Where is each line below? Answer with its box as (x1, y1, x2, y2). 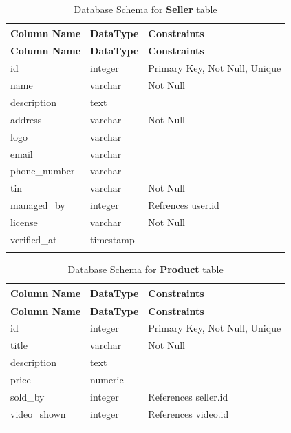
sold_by (10, 389, 45, 403)
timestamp (90, 232, 135, 246)
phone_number (10, 163, 75, 178)
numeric (90, 372, 124, 386)
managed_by (10, 198, 65, 212)
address (10, 112, 42, 126)
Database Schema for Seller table (74, 2, 217, 16)
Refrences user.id (148, 198, 219, 212)
